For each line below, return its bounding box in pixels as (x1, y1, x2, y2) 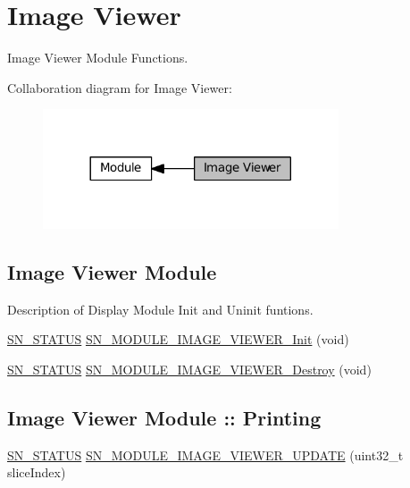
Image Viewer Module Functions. (7, 48, 188, 67)
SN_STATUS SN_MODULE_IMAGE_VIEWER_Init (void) (7, 330, 349, 349)
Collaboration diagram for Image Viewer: (7, 78, 232, 97)
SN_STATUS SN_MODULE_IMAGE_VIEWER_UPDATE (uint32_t (7, 445, 404, 464)
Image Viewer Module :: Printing (7, 403, 322, 431)
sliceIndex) (7, 463, 66, 482)
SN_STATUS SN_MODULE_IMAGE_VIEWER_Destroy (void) (7, 359, 372, 378)
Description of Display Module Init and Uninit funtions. (7, 299, 314, 318)
